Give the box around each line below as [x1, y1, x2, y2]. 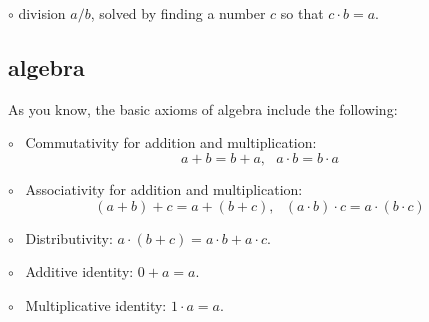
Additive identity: [25, 261, 134, 282]
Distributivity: [25, 227, 113, 248]
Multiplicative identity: [25, 294, 167, 315]
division [18, 3, 66, 23]
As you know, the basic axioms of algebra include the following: [8, 98, 398, 119]
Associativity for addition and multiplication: [25, 178, 303, 199]
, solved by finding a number [90, 3, 266, 23]
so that [280, 3, 324, 23]
